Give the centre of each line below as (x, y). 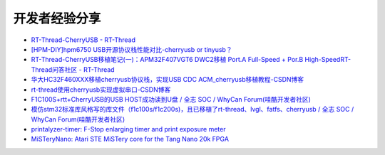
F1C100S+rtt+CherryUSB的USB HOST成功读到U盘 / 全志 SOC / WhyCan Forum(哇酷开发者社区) (171, 99)
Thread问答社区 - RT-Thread (73, 69)
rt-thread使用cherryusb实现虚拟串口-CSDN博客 (101, 90)
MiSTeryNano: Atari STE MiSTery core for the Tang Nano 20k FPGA (130, 139)
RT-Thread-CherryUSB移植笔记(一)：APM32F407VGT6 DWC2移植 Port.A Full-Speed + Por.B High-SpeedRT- (191, 60)
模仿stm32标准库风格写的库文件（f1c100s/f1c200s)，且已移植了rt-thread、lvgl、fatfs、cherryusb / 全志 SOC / (192, 109)
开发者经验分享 (57, 18)
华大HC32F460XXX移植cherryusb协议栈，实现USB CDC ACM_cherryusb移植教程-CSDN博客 (168, 80)
